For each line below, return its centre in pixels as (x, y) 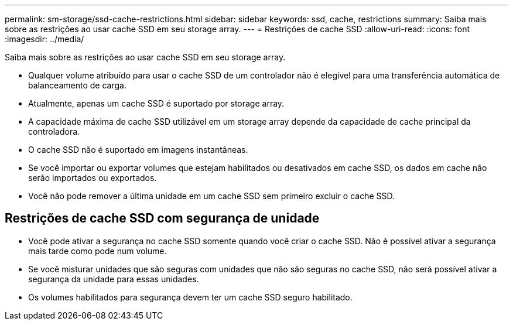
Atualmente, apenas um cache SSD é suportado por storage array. (156, 103)
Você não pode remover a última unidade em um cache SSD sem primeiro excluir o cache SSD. (212, 196)
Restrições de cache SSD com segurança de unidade (162, 218)
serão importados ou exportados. (93, 178)
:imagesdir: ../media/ (45, 39)
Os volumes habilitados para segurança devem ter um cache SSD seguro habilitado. (190, 297)
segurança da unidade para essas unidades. (114, 279)
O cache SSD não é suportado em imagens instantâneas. (138, 150)
